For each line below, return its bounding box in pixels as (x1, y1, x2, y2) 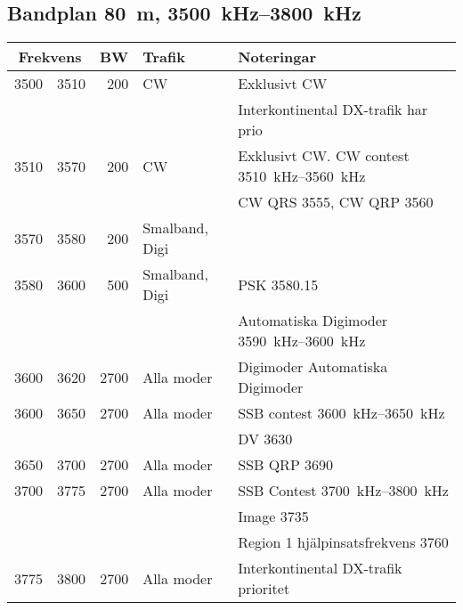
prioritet (238, 578, 290, 599)
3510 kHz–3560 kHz (238, 166, 366, 187)
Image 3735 (238, 506, 309, 527)
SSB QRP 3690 (238, 454, 334, 476)
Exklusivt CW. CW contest (238, 145, 410, 167)
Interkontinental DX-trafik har (238, 99, 428, 120)
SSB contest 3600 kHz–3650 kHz (238, 403, 445, 424)
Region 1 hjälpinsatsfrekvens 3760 (238, 532, 449, 553)
